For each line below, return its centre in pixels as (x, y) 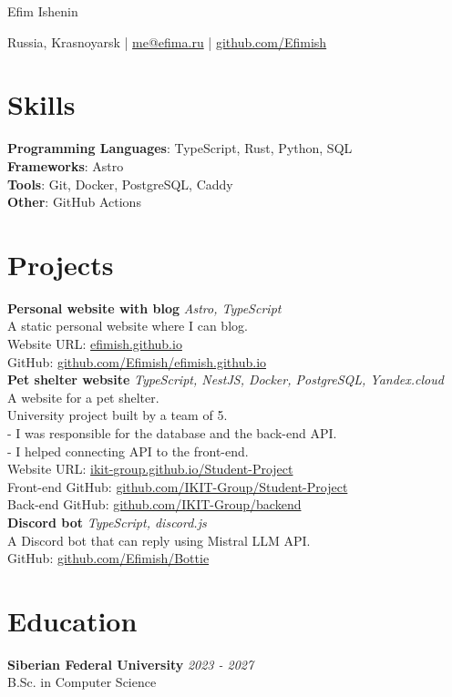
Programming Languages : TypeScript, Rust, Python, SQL (180, 148)
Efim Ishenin (43, 11)
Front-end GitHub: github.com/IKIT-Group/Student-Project (178, 486)
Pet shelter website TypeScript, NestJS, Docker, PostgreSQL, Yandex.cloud (226, 379)
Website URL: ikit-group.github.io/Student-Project (150, 469)
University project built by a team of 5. (118, 415)
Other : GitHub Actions (74, 202)
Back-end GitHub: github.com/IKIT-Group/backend (154, 504)
